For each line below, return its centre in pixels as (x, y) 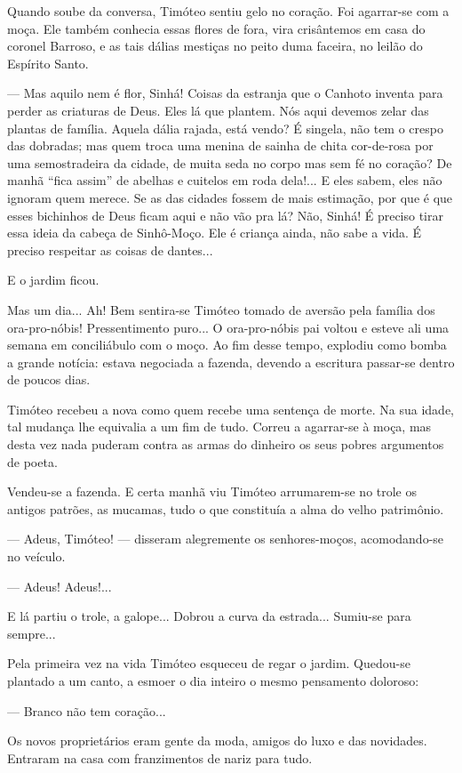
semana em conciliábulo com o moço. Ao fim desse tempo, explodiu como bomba (227, 345)
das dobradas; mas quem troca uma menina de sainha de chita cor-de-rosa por (220, 145)
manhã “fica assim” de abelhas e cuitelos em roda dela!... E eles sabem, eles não (225, 180)
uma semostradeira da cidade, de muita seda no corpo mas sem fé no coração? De (230, 162)
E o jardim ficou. (53, 280)
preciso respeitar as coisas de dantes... (110, 250)
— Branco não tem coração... (87, 710)
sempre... (32, 633)
